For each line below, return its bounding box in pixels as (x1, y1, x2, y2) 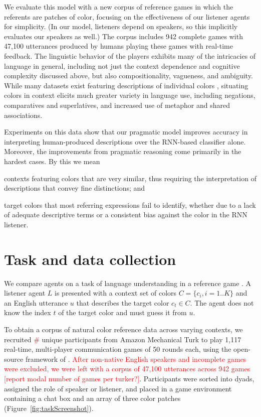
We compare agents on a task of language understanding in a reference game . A (4, 277, 251, 288)
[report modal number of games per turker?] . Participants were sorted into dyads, (4, 373, 254, 383)
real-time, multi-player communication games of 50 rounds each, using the (4, 344, 231, 354)
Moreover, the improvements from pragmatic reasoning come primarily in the (4, 146, 241, 157)
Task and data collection (4, 248, 176, 269)
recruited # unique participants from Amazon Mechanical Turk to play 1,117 (4, 334, 241, 344)
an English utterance (4, 297, 68, 308)
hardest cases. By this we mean (4, 156, 100, 166)
